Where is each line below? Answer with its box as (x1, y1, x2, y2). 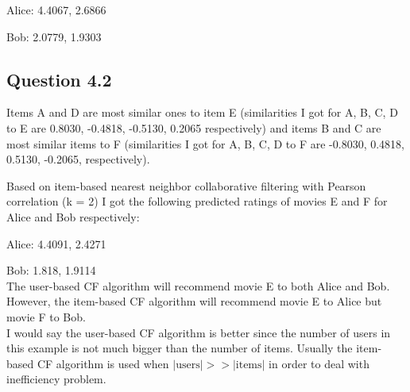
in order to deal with (269, 355, 369, 371)
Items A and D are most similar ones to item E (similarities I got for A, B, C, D (6, 104, 398, 121)
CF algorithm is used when (37, 355, 169, 371)
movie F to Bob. (6, 308, 86, 325)
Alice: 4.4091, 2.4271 (6, 235, 106, 252)
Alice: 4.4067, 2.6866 (6, 2, 106, 17)
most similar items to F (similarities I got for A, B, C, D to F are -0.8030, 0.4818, (6, 135, 404, 152)
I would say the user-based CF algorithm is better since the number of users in (6, 324, 391, 340)
